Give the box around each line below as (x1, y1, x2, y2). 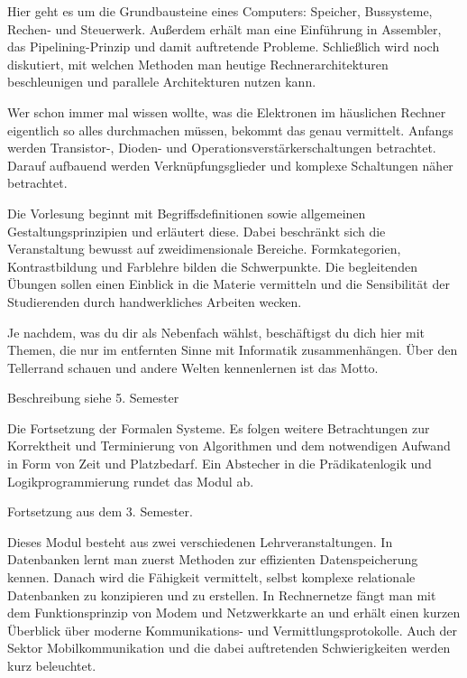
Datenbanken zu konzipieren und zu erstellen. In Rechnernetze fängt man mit (7, 585, 436, 604)
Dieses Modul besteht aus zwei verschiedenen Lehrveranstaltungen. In (7, 532, 393, 551)
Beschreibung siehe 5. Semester (7, 388, 179, 407)
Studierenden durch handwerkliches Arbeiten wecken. (7, 292, 302, 311)
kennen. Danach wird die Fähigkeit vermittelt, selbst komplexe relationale (7, 568, 416, 587)
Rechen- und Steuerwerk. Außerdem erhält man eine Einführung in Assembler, (7, 19, 442, 38)
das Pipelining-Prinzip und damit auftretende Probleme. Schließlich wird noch (7, 37, 440, 56)
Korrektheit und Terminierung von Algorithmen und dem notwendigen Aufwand (7, 436, 451, 455)
